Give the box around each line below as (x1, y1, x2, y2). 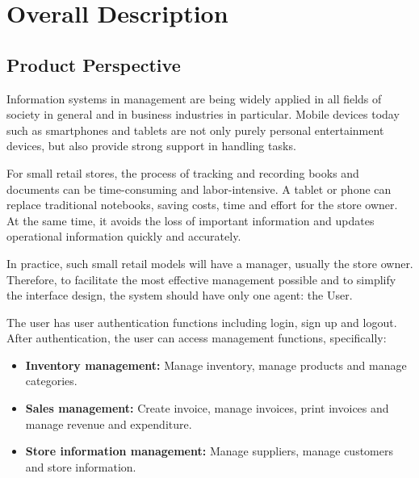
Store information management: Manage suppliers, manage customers (25, 442, 393, 459)
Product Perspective (6, 52, 181, 77)
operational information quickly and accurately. (6, 228, 241, 245)
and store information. (25, 458, 136, 475)
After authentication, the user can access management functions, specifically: (6, 329, 387, 346)
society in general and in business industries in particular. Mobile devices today (6, 106, 400, 123)
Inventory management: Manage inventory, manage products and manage (25, 356, 407, 373)
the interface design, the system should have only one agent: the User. (6, 287, 353, 304)
